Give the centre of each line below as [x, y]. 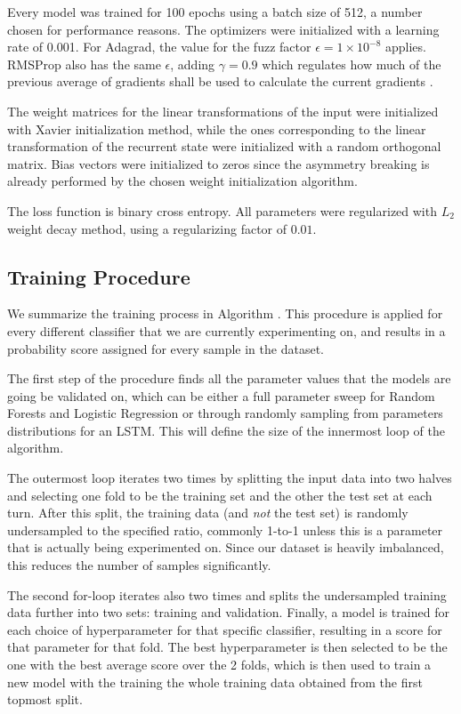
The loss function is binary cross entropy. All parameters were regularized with [222, 210]
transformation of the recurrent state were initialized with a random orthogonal [224, 146]
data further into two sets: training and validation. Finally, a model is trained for [228, 612]
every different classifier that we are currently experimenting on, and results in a [226, 330]
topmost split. [45, 699]
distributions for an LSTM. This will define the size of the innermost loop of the [226, 430]
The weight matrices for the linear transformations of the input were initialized [223, 111]
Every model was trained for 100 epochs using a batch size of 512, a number [215, 12]
